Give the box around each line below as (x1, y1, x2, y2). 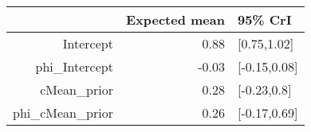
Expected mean (125, 10, 225, 29)
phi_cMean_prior (13, 103, 113, 122)
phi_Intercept (35, 57, 113, 76)
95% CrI (237, 10, 292, 29)
